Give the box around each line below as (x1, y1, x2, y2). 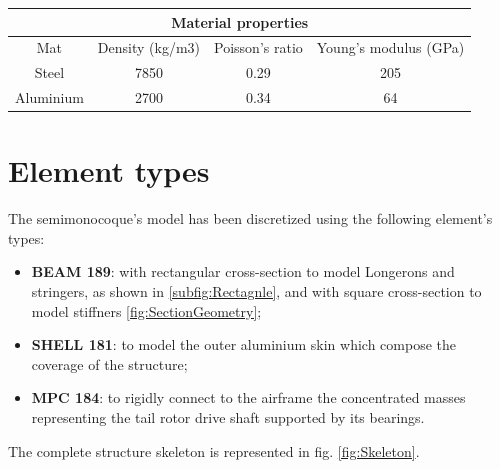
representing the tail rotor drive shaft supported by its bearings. (31, 407, 425, 427)
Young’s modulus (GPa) (316, 37, 465, 58)
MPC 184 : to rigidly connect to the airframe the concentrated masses (31, 387, 466, 408)
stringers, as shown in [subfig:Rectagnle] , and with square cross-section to (31, 281, 482, 302)
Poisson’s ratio (214, 37, 303, 58)
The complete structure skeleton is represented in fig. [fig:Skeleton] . (8, 440, 420, 461)
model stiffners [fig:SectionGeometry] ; (31, 300, 262, 321)
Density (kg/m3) (97, 37, 201, 58)
